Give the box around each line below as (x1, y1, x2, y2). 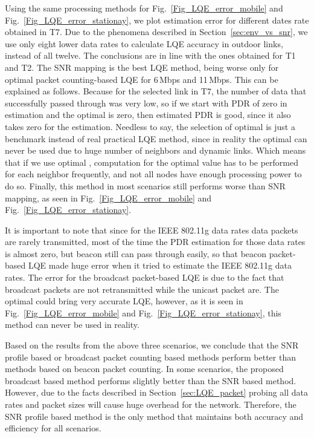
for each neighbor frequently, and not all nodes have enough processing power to (5, 168, 302, 180)
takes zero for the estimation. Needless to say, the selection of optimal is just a (5, 120, 295, 132)
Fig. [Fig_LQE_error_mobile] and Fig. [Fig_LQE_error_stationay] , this (5, 306, 281, 319)
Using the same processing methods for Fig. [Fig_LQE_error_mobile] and (5, 2, 283, 14)
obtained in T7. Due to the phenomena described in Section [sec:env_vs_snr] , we (5, 25, 308, 38)
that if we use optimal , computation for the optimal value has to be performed (5, 155, 298, 168)
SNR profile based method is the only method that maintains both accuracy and (5, 410, 304, 422)
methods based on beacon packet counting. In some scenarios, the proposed (5, 362, 284, 375)
